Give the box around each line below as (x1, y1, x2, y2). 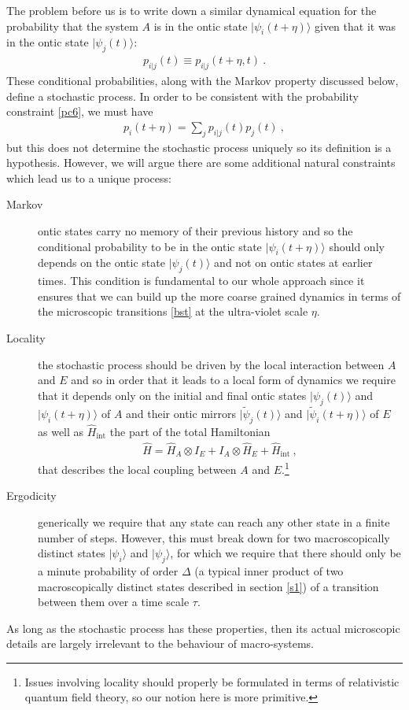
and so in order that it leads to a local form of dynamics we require (71, 372, 396, 388)
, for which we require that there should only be (170, 545, 401, 561)
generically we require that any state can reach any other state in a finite (38, 513, 390, 530)
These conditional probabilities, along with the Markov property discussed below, (6, 72, 399, 89)
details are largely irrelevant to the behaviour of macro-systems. (6, 635, 314, 652)
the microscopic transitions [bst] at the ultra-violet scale (38, 303, 308, 320)
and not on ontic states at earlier (214, 254, 373, 271)
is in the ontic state (153, 17, 248, 34)
